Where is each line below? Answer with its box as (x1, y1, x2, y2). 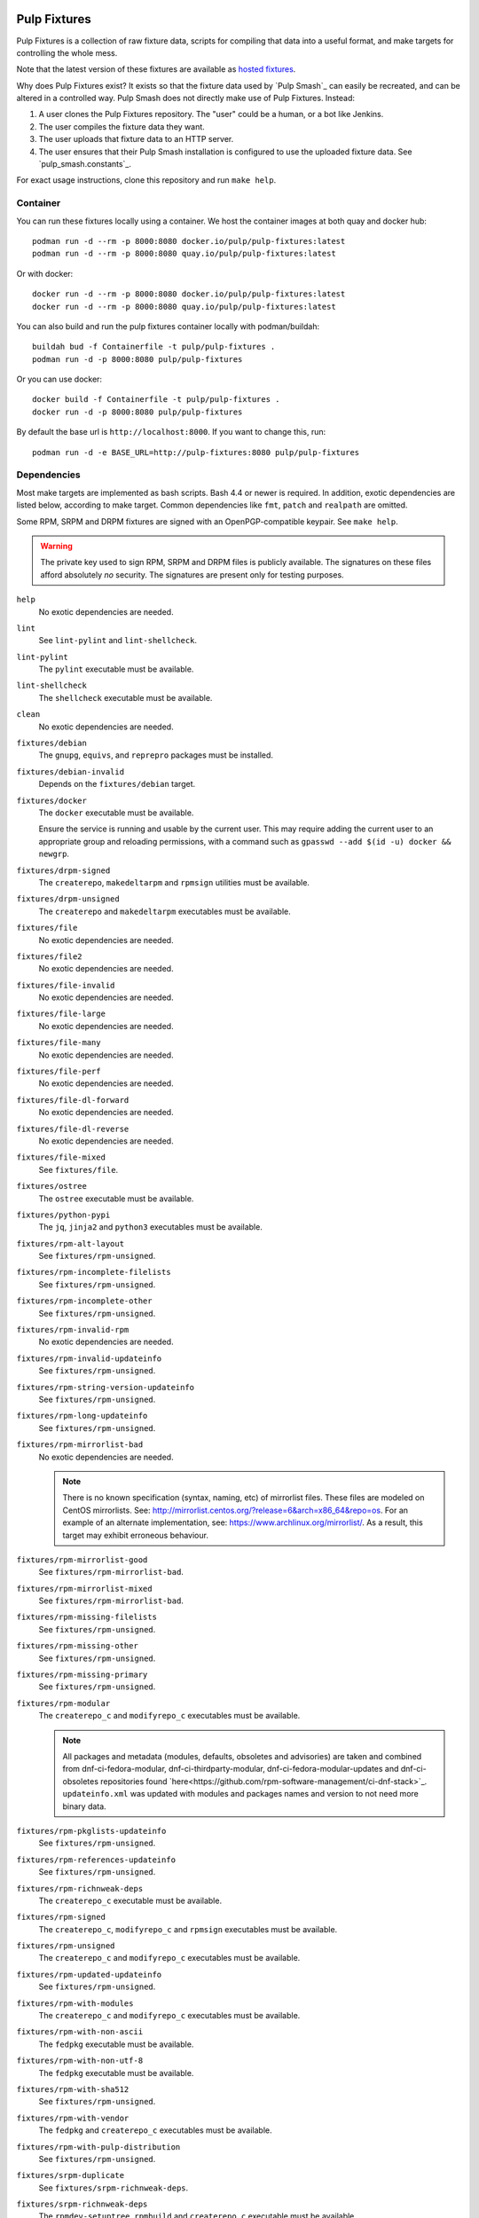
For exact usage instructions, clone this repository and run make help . (16, 175, 277, 185)
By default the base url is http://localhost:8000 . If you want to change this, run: (16, 427, 326, 437)
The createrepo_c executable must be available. (38, 1895, 222, 1906)
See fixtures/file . (38, 1164, 119, 1175)
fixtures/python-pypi (16, 1209, 111, 1220)
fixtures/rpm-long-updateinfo (16, 1411, 148, 1421)
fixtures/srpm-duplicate (16, 2170, 124, 2181)
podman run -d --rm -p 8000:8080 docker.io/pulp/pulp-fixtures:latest (32, 236, 346, 246)
